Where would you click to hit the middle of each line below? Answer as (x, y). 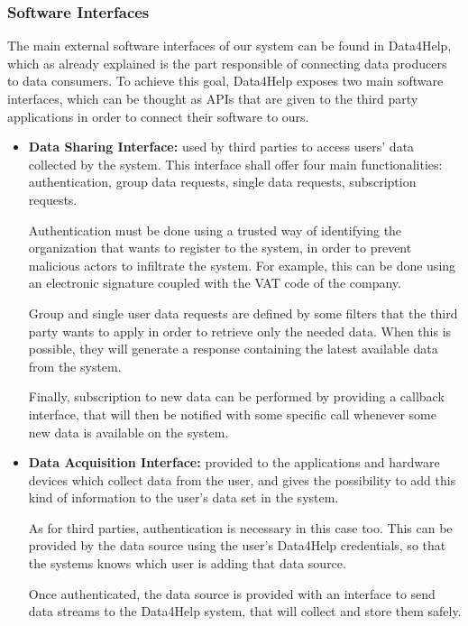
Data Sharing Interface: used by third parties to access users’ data (221, 147)
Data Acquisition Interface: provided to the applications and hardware (234, 462)
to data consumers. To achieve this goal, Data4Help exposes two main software (225, 81)
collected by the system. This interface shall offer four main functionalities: (235, 164)
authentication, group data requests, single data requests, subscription (222, 182)
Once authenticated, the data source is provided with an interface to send (232, 593)
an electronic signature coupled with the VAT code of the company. (215, 283)
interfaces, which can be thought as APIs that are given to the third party (213, 98)
